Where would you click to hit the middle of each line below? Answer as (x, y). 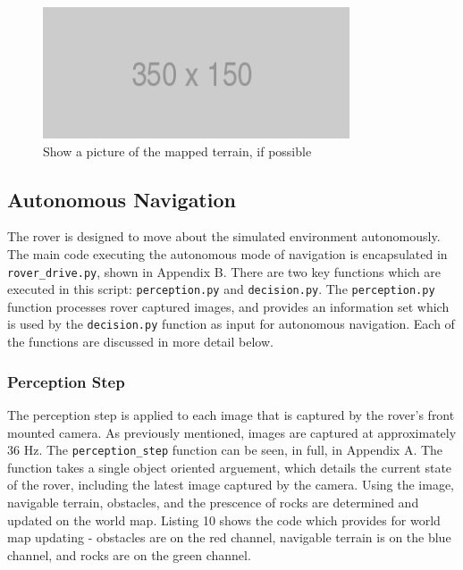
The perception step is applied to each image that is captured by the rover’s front (231, 414)
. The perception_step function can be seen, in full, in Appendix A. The (241, 450)
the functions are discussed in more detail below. (140, 342)
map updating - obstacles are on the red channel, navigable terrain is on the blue (229, 537)
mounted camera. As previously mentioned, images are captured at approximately (232, 432)
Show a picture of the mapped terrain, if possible (177, 151)
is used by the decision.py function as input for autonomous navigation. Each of (231, 324)
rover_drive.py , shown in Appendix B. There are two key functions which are (224, 271)
